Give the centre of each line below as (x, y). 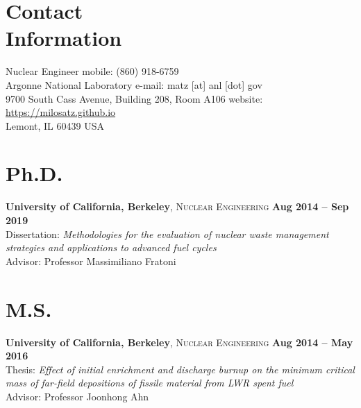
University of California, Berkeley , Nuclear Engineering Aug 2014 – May (179, 342)
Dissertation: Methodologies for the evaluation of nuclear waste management (167, 233)
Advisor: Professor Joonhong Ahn (77, 396)
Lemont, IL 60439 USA (55, 125)
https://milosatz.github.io (61, 112)
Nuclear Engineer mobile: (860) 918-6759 (92, 71)
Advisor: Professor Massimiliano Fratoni (91, 261)
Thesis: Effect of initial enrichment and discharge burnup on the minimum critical (180, 369)
